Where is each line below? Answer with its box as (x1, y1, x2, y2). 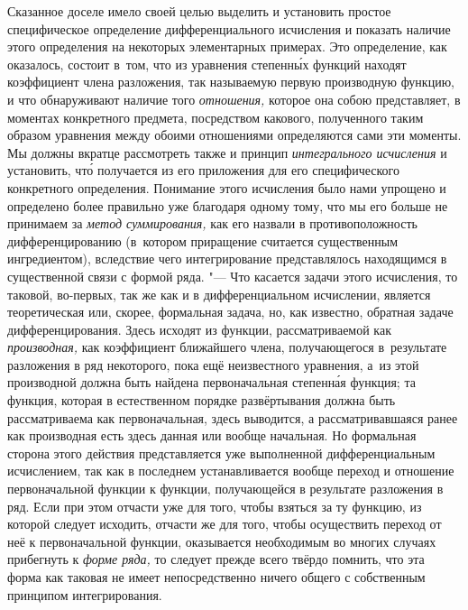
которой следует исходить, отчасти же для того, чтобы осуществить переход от (7, 514, 442, 533)
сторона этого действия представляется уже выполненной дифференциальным (7, 443, 436, 462)
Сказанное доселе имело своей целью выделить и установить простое (7, 2, 391, 20)
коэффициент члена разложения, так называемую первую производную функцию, (7, 72, 454, 91)
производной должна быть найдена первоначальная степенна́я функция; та (7, 373, 416, 392)
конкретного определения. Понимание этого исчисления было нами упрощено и (7, 178, 446, 197)
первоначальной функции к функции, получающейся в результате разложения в (7, 479, 444, 498)
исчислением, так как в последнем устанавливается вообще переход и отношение (7, 461, 454, 480)
